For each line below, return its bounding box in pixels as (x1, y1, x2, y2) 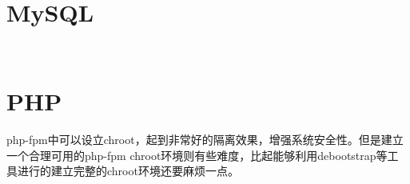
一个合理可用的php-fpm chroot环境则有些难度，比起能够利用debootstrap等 (6, 146, 388, 163)
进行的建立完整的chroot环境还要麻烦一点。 (17, 162, 239, 179)
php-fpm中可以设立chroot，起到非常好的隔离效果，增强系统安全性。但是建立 (6, 131, 404, 148)
